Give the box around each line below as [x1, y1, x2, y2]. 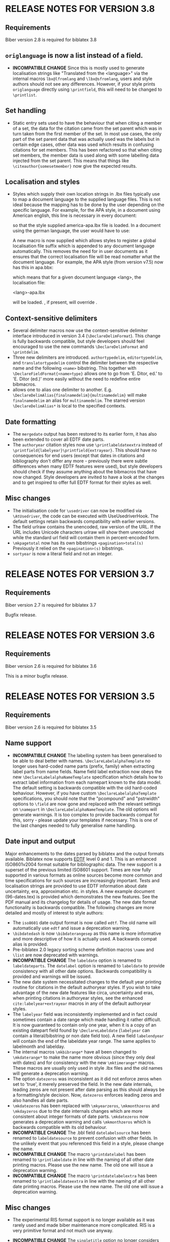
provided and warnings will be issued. [12, 973, 92, 980]
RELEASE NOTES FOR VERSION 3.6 [5, 629, 155, 641]
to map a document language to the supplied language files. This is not [12, 196, 161, 203]
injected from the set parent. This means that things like [12, 158, 129, 164]
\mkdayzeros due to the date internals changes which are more [12, 1108, 143, 1114]
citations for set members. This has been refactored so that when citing [12, 146, 162, 153]
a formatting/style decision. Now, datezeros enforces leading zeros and [12, 1092, 162, 1098]
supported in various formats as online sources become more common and [5, 872, 162, 878]
